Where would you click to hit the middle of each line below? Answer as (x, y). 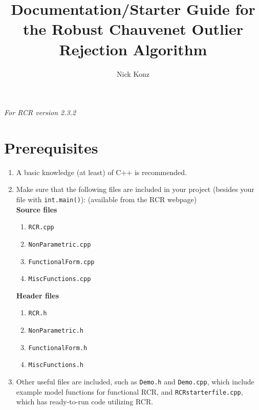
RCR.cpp (41, 228)
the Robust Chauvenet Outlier (133, 29)
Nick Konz (133, 73)
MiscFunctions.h (56, 365)
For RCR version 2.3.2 (40, 112)
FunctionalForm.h (58, 348)
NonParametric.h (56, 331)
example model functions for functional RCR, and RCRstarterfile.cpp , (129, 391)
